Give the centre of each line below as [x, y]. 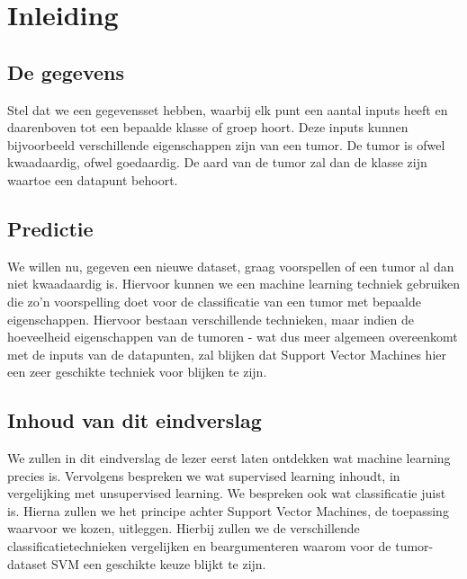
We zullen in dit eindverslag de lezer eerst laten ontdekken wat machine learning [229, 458]
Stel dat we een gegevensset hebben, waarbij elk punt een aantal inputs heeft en [228, 109]
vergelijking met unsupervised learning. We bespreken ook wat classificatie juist [227, 493]
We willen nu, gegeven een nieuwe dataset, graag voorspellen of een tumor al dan [231, 266]
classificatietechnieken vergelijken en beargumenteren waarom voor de [199, 546]
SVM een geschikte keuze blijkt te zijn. [159, 563]
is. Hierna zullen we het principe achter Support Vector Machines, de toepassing [228, 510]
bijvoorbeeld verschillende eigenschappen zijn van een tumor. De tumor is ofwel [226, 144]
